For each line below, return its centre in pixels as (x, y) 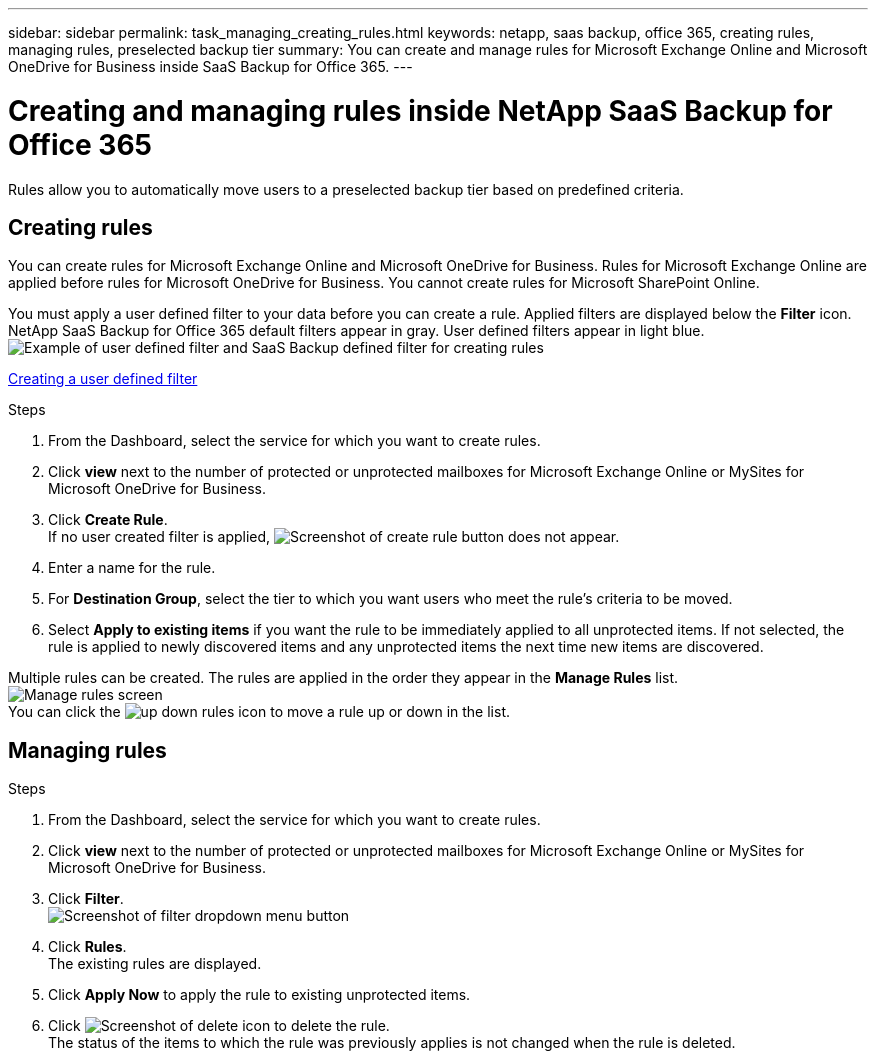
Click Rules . (87, 947)
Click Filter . (86, 899)
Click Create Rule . (108, 520)
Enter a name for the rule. (132, 568)
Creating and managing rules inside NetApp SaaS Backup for (420, 110)
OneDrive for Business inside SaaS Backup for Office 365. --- (210, 66)
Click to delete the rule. (219, 1026)
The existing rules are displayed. (155, 964)
